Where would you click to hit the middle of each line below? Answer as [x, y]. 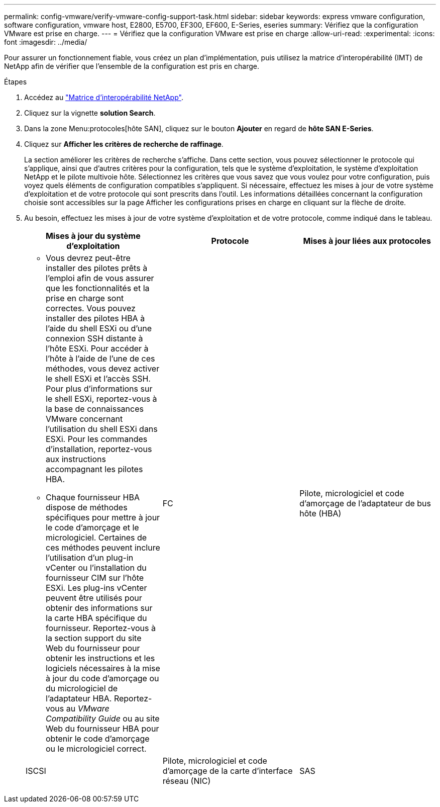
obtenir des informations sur [99, 608]
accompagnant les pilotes [94, 469]
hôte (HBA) [320, 513]
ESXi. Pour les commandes [97, 439]
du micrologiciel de [82, 688]
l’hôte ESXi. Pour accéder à [97, 348]
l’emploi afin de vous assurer [100, 278]
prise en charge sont [85, 298]
